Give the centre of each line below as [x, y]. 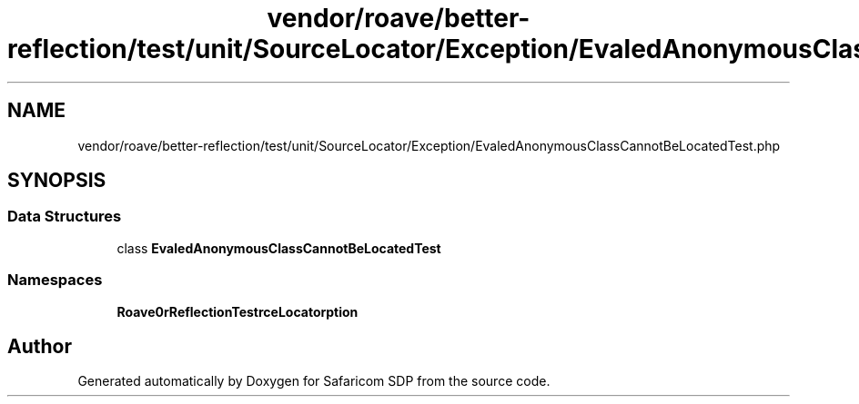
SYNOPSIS [57, 181]
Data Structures [65, 217]
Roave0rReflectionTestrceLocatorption [237, 311]
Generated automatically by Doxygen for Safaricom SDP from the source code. [314, 381]
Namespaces [55, 280]
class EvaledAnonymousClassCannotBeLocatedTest [279, 248]
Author [40, 346]
